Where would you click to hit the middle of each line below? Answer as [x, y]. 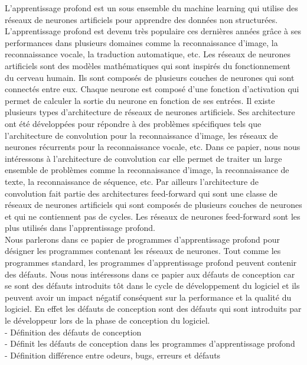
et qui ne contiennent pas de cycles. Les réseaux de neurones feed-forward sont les [153, 216]
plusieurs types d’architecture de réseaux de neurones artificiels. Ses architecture [150, 112]
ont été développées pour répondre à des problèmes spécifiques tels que [133, 123]
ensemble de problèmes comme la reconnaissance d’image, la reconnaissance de [147, 170]
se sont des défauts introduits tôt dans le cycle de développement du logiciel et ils [152, 286]
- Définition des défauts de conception [73, 332]
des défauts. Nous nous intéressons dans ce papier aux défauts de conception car [150, 274]
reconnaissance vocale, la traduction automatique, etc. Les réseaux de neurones [148, 54]
